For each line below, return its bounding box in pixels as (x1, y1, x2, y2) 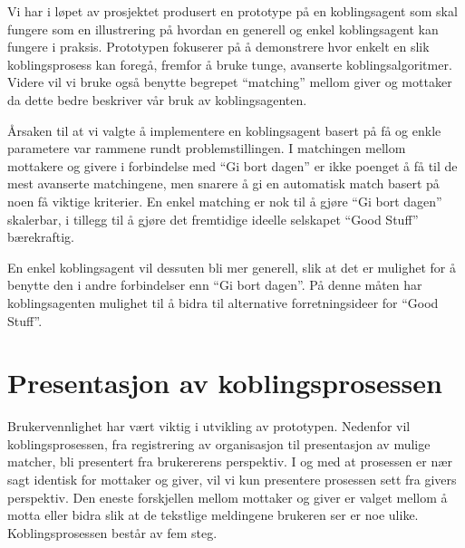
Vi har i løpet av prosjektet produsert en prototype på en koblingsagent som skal (7, 2, 458, 20)
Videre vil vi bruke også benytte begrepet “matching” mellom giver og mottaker (7, 72, 452, 91)
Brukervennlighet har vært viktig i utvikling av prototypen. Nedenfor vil (7, 417, 411, 436)
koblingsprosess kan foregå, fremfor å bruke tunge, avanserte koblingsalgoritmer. (7, 54, 452, 73)
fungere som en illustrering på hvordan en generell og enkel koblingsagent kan (7, 19, 439, 38)
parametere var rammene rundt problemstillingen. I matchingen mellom (7, 139, 406, 158)
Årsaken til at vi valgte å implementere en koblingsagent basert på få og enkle (7, 120, 441, 139)
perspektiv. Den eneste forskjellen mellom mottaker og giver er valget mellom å (7, 487, 448, 506)
